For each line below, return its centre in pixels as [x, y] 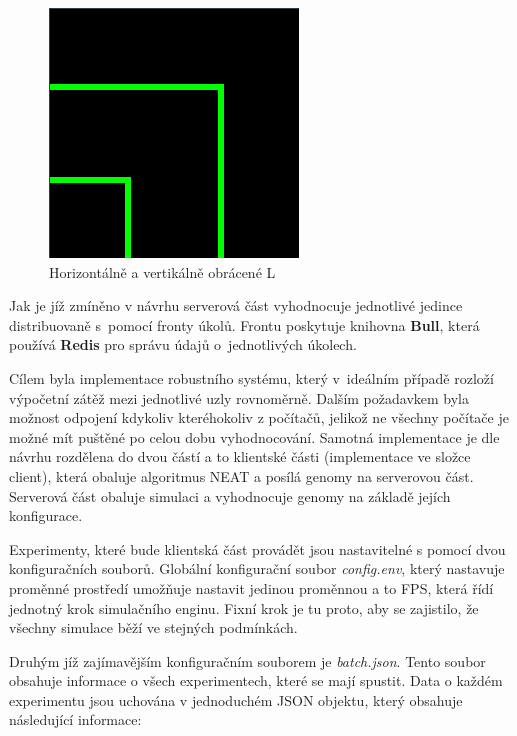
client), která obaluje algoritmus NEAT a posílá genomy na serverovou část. [241, 475]
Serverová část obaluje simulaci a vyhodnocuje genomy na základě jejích [230, 495]
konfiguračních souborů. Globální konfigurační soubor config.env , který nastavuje [257, 568]
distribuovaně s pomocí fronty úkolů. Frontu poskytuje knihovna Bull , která [244, 324]
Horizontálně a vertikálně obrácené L [162, 271]
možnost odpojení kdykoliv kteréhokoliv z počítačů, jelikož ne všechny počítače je [259, 417]
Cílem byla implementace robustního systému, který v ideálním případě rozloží [251, 377]
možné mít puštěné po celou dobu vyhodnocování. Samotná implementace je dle [254, 436]
